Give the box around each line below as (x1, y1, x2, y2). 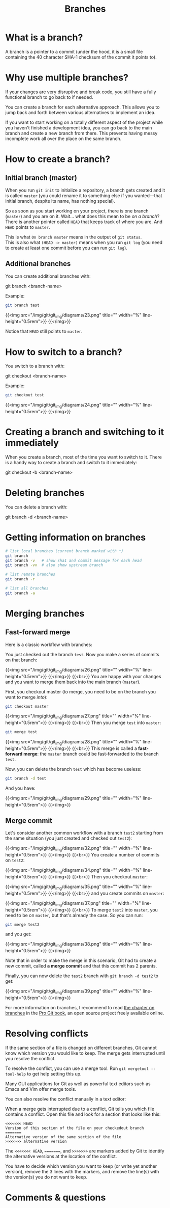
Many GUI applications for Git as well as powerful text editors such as (5, 1081, 151, 1087)
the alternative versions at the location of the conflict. (5, 1153, 117, 1159)
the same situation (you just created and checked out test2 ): (5, 835, 132, 841)
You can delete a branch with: (5, 504, 67, 510)
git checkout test (5, 393, 44, 398)
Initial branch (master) (5, 174, 77, 182)
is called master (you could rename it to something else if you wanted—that (5, 192, 162, 199)
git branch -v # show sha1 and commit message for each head (5, 558, 142, 563)
